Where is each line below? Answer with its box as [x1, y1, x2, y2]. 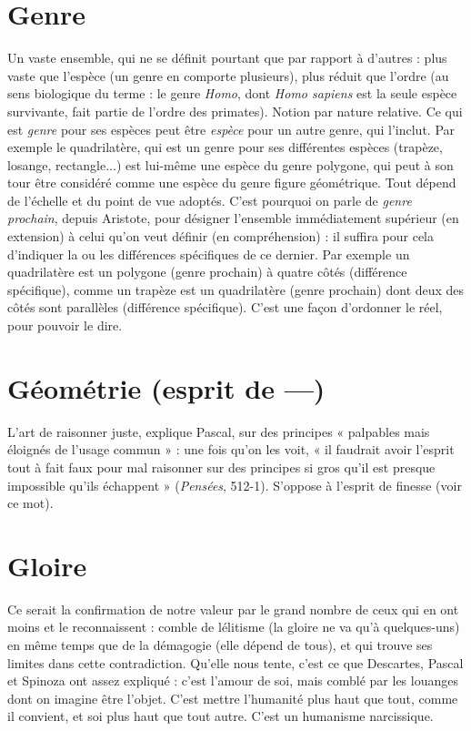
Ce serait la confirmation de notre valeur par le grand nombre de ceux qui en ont [7, 599, 459, 618]
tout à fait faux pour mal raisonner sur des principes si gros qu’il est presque [7, 457, 436, 476]
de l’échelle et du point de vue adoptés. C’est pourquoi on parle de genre [7, 190, 412, 209]
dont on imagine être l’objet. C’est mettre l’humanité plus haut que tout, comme [7, 688, 458, 707]
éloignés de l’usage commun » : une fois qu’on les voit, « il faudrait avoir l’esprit [7, 440, 455, 459]
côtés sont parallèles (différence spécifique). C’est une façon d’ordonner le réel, [7, 298, 443, 317]
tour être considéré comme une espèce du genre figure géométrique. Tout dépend [7, 173, 456, 192]
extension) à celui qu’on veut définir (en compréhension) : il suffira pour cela [7, 227, 435, 246]
